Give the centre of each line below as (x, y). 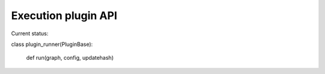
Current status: (30, 33)
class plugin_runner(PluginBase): (52, 44)
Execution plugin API (64, 16)
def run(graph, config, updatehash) (70, 58)
